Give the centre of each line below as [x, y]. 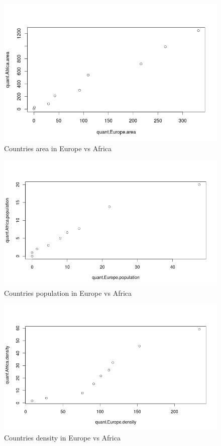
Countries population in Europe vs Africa [68, 293]
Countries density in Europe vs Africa [62, 437]
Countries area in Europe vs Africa [58, 148]
